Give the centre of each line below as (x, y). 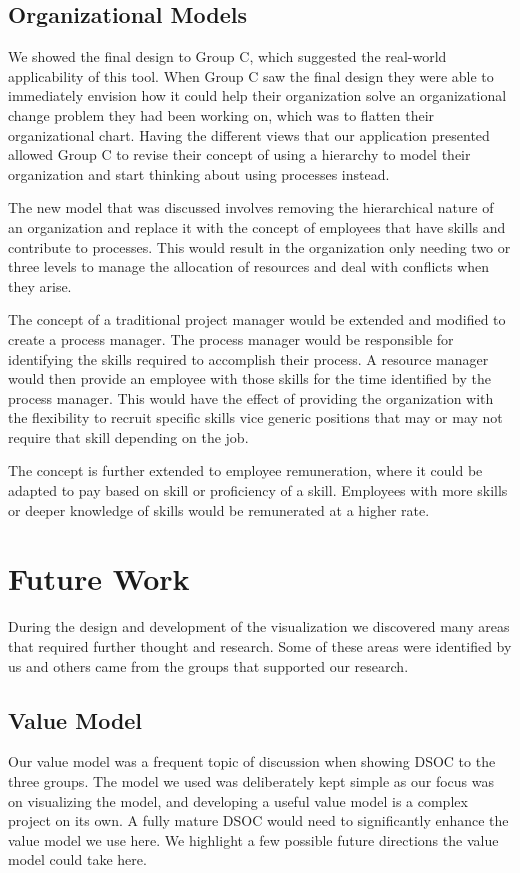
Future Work (99, 578)
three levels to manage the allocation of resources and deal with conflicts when (249, 266)
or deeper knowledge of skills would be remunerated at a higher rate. (219, 509)
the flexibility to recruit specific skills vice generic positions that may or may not (255, 417)
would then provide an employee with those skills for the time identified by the (249, 378)
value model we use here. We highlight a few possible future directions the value (253, 839)
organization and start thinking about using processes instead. (199, 173)
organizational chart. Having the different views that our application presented (249, 134)
